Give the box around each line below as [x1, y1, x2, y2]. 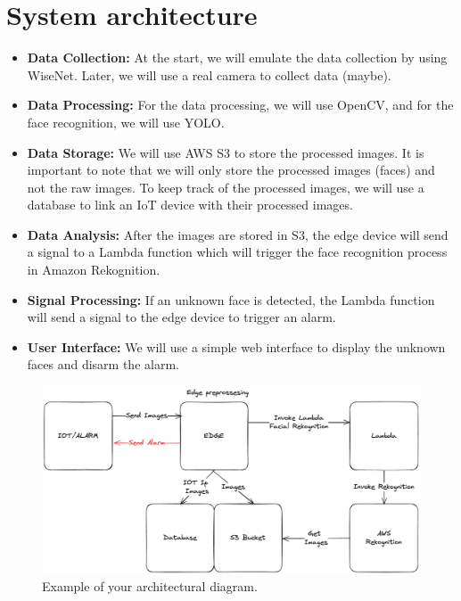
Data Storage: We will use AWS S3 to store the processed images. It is [27, 143, 424, 161]
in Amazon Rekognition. [27, 260, 161, 279]
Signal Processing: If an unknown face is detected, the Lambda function [27, 290, 435, 309]
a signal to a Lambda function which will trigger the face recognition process [27, 243, 448, 261]
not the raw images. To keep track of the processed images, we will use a [27, 177, 424, 196]
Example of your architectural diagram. [42, 577, 258, 596]
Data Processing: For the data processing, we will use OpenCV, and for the [27, 95, 454, 114]
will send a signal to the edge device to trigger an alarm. [27, 308, 336, 326]
